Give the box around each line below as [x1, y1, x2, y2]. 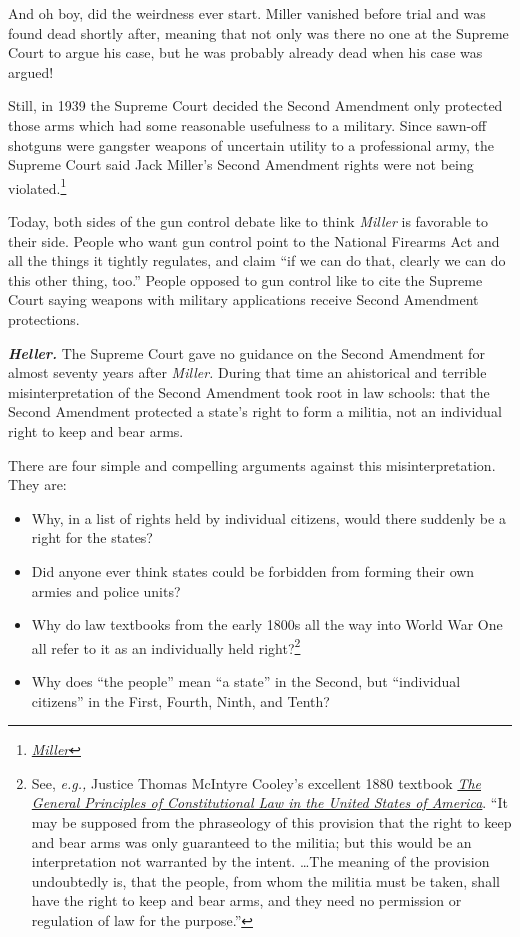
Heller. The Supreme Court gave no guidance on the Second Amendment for [8, 342, 485, 363]
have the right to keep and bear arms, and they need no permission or [31, 890, 462, 911]
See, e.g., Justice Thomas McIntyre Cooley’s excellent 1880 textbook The [31, 772, 482, 793]
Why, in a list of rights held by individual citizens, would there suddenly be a [31, 507, 506, 528]
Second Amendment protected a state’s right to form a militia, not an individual [8, 401, 502, 422]
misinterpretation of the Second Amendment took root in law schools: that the [8, 381, 490, 402]
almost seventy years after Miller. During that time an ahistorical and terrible [8, 362, 487, 383]
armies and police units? [31, 580, 181, 601]
